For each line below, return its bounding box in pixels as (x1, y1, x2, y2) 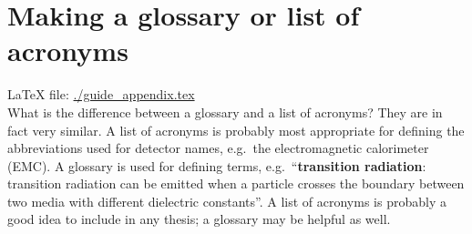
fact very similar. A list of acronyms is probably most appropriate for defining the (7, 120, 465, 139)
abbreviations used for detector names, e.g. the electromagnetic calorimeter (7, 138, 429, 158)
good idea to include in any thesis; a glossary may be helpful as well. (7, 209, 391, 229)
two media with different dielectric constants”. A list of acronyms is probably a (7, 191, 446, 210)
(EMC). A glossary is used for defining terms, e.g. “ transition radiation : (7, 156, 426, 175)
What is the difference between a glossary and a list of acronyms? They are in (7, 102, 443, 121)
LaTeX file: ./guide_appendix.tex (7, 85, 195, 104)
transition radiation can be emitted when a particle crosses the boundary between (7, 174, 465, 193)
